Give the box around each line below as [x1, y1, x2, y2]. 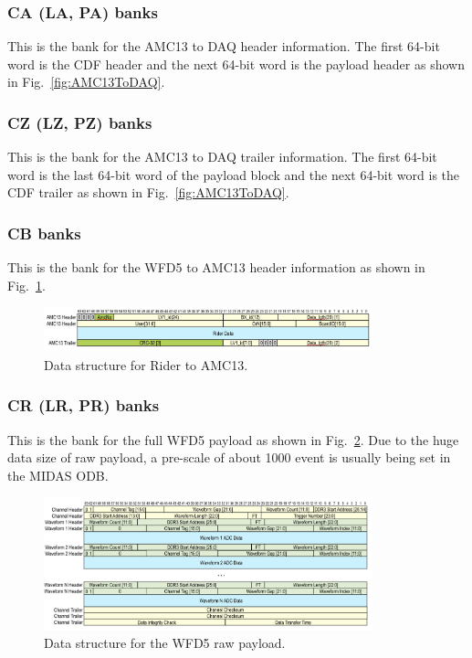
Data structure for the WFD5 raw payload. [44, 633, 286, 653]
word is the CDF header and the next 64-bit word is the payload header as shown [7, 54, 465, 73]
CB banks [7, 221, 81, 244]
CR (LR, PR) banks [7, 394, 160, 417]
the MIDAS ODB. [7, 465, 109, 484]
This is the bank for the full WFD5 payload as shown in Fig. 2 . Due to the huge [7, 430, 459, 449]
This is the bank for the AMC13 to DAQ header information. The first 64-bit [7, 37, 440, 56]
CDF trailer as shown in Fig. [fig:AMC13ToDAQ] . [7, 183, 289, 202]
